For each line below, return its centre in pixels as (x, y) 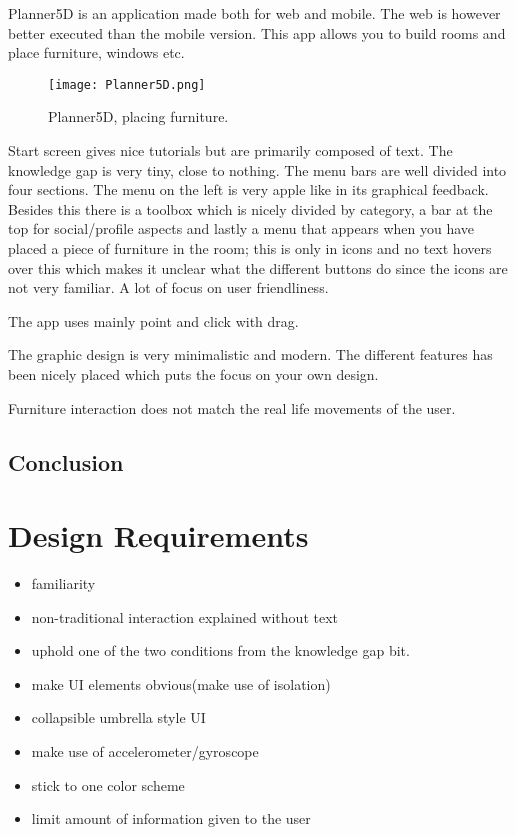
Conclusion (66, 461)
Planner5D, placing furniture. (138, 116)
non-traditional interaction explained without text (184, 616)
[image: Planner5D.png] (127, 84)
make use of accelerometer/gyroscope (145, 751)
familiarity (63, 583)
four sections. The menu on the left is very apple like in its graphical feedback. (248, 189)
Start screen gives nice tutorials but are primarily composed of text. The (230, 150)
